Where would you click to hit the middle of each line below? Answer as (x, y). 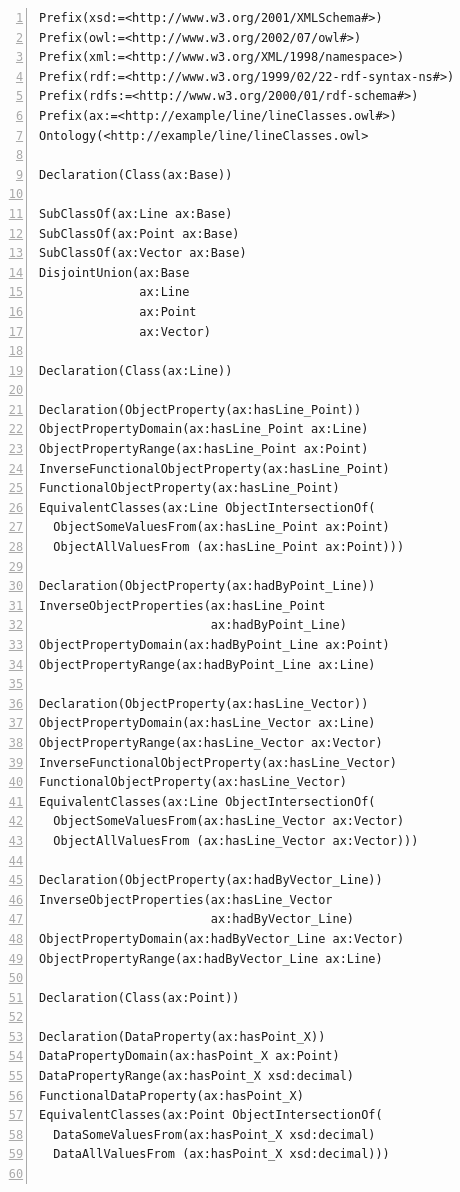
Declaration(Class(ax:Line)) (136, 370)
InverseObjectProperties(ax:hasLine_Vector (186, 899)
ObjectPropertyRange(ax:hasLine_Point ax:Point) (204, 449)
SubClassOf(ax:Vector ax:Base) (143, 253)
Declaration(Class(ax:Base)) (136, 174)
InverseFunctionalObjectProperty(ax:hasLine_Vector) (218, 762)
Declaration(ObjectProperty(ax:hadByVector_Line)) (211, 880)
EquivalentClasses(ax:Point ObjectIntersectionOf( (211, 1115)
